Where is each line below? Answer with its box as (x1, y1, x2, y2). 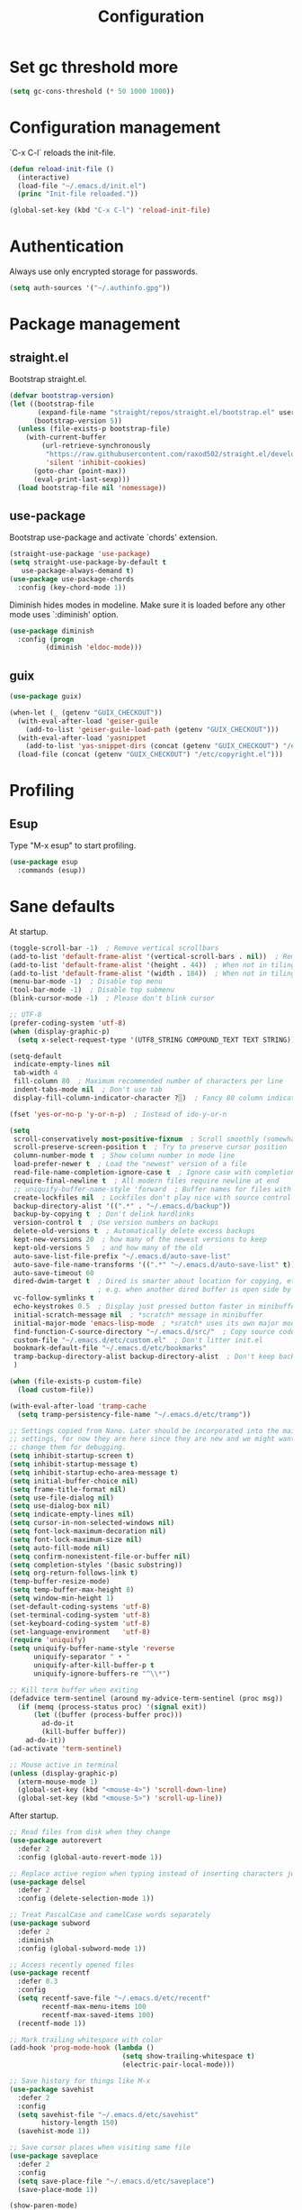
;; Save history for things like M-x (9, 2077, 151, 2086)
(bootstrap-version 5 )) (32, 416, 123, 425)
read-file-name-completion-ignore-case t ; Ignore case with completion (13, 1168, 296, 1177)
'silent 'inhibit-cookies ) (45, 458, 147, 467)
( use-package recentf (9, 1968, 91, 1977)
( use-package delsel (9, 1877, 87, 1886)
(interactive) (17, 173, 70, 182)
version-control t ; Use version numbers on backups (13, 1219, 219, 1228)
